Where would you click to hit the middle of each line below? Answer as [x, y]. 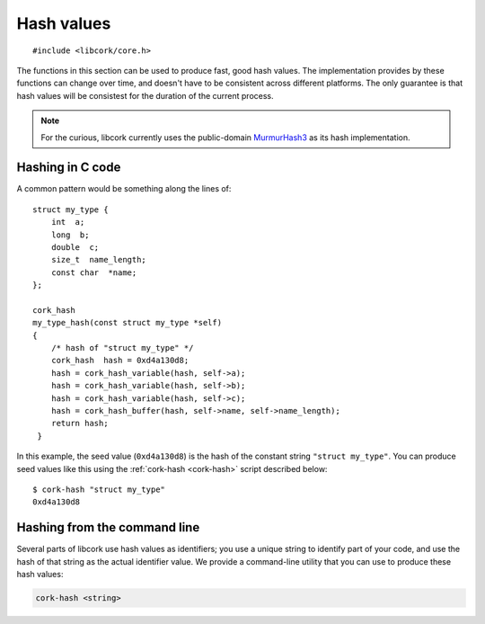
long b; [70, 235]
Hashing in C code [69, 168]
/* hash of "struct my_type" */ [122, 348]
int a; [68, 222]
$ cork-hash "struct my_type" [99, 490]
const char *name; [94, 272]
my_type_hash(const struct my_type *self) [128, 323]
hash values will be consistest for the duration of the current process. [145, 95]
